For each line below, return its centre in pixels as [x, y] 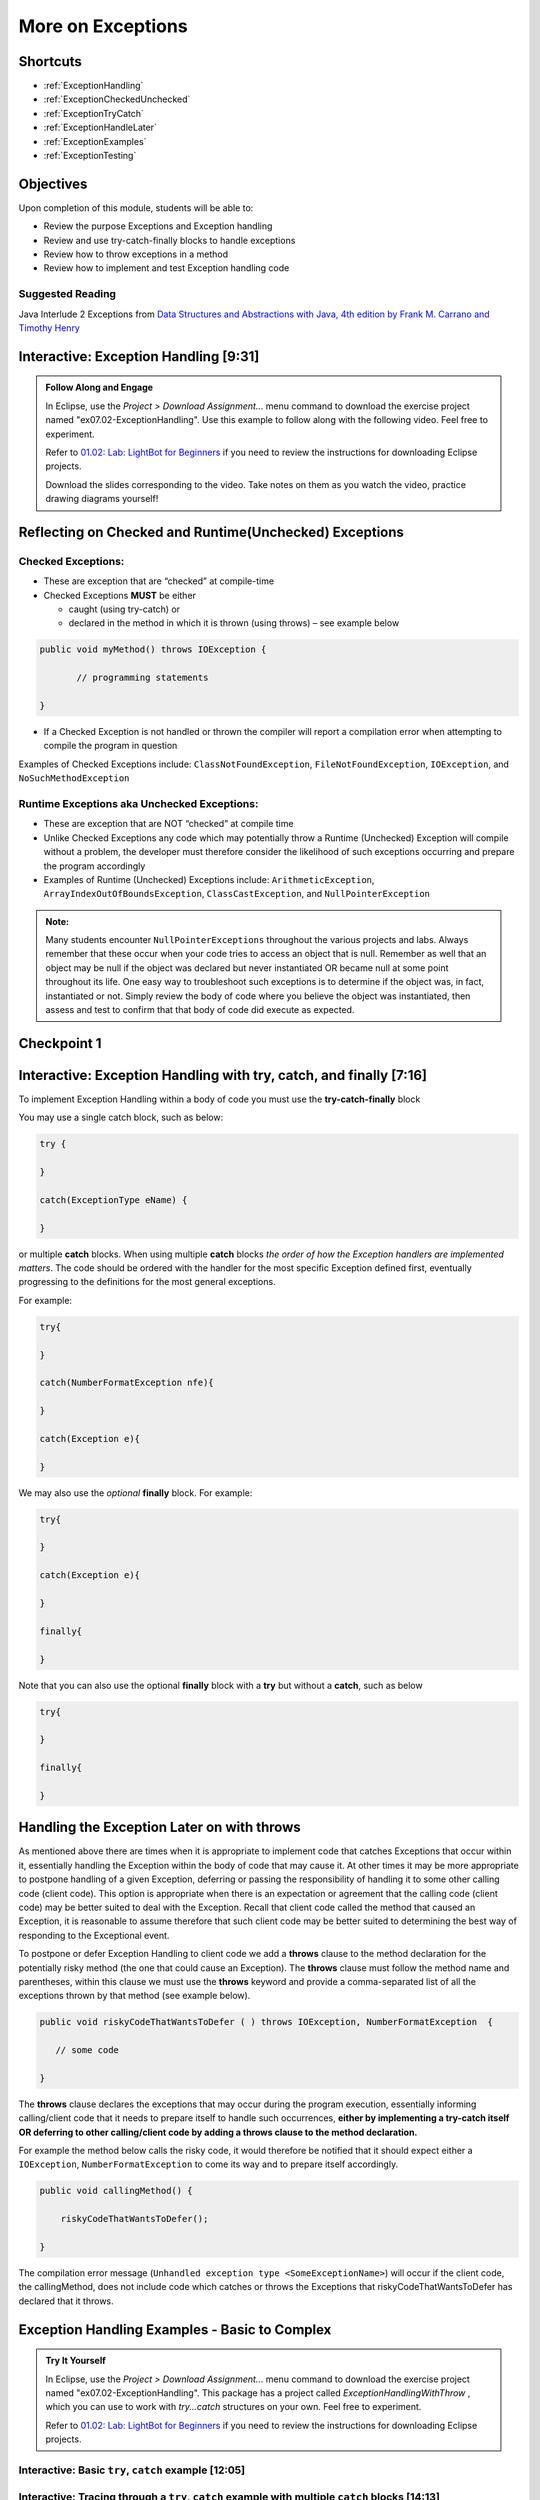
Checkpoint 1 [60, 1043]
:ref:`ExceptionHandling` [93, 86]
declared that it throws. [66, 2301]
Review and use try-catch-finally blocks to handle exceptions [169, 240]
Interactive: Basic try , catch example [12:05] [131, 2470]
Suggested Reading [67, 294]
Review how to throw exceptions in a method [136, 254]
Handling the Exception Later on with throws [160, 1827]
